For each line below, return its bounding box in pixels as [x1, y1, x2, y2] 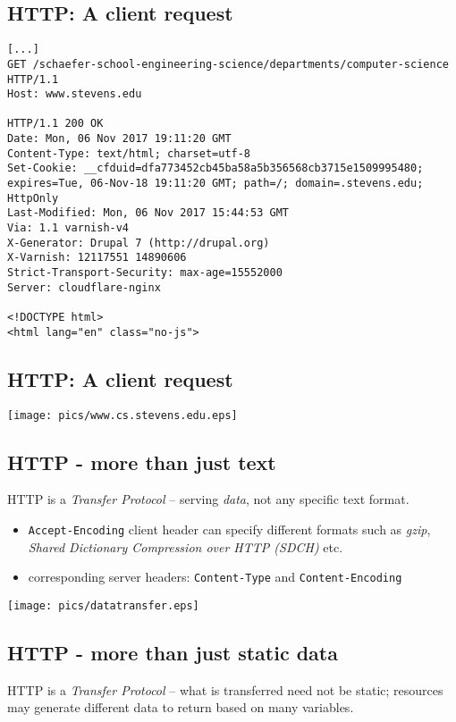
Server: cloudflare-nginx [7, 281, 161, 294]
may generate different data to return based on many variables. [7, 698, 354, 717]
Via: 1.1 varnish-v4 [7, 222, 130, 235]
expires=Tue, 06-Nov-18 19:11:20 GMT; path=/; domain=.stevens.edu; [7, 177, 424, 190]
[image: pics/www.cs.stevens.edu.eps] [7, 408, 238, 422]
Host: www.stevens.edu [7, 88, 142, 101]
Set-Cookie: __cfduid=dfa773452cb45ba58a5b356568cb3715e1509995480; [7, 162, 424, 175]
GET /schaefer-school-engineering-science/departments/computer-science [7, 57, 449, 71]
